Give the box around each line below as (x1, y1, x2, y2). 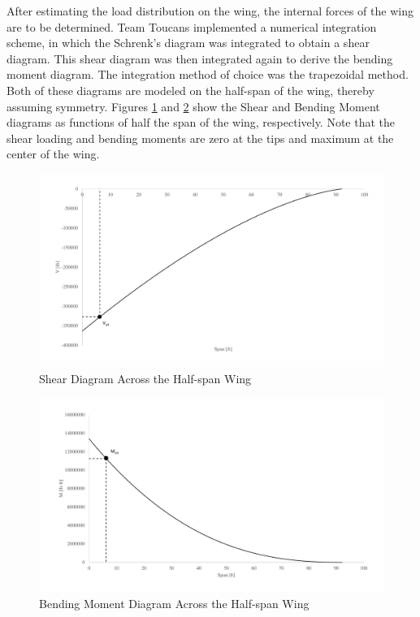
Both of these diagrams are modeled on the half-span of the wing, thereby (6, 81, 375, 98)
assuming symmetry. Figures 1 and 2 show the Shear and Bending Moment (6, 97, 380, 114)
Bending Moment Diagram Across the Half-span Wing (39, 594, 310, 611)
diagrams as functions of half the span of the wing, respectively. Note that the (6, 114, 396, 131)
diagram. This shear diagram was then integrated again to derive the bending (6, 50, 393, 67)
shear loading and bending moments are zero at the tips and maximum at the (6, 129, 394, 146)
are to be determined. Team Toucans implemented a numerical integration (6, 18, 377, 35)
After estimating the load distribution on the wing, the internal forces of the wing (6, 2, 414, 19)
